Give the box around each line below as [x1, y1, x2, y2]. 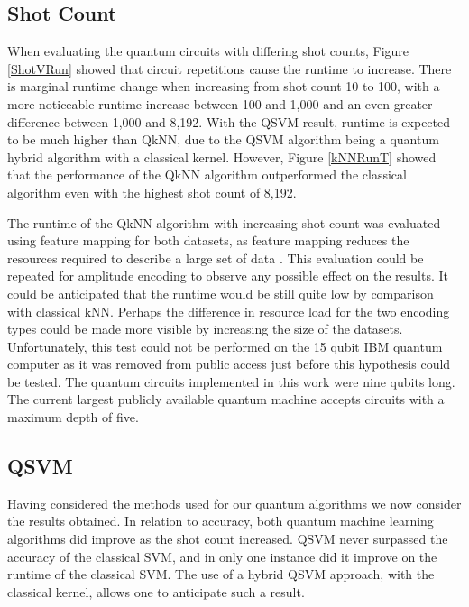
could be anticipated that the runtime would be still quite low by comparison [7, 283, 434, 302]
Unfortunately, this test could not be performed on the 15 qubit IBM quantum [7, 336, 443, 355]
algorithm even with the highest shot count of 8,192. [7, 182, 297, 201]
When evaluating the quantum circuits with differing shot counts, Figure [7, 41, 409, 60]
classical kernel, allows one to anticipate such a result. [7, 582, 305, 601]
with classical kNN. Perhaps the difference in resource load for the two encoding [7, 301, 450, 320]
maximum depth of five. [7, 408, 139, 427]
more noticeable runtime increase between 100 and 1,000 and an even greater [7, 94, 433, 113]
